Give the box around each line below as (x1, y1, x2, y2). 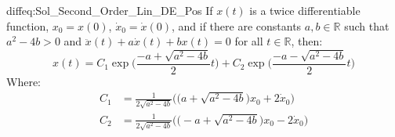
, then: (291, 33, 323, 49)
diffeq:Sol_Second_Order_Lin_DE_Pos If (6, 2, 213, 18)
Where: (6, 73, 41, 89)
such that (344, 17, 390, 34)
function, (6, 17, 49, 34)
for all (234, 33, 263, 49)
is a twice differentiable (249, 2, 361, 18)
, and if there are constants (172, 17, 302, 34)
